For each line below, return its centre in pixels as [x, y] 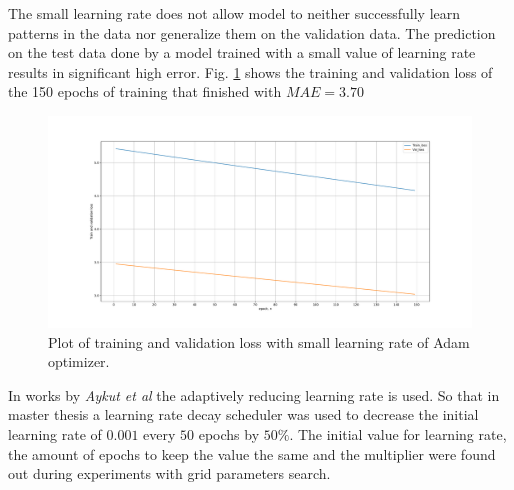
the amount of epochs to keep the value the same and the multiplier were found [252, 453]
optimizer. [79, 361]
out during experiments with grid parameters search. [169, 473]
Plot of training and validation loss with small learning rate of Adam [259, 341]
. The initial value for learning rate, [398, 433]
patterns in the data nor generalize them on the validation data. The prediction [252, 32]
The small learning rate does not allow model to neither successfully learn [234, 13]
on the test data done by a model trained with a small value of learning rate [242, 52]
